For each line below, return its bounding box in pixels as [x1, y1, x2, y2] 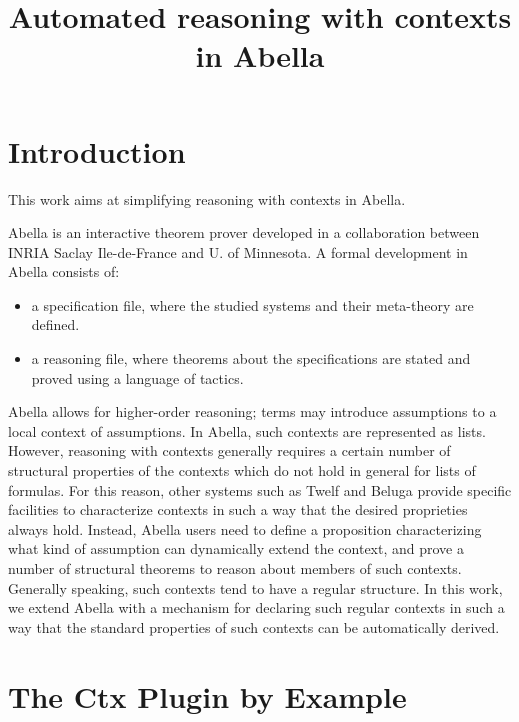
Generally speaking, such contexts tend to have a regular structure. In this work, [8, 577, 503, 598]
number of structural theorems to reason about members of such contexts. [8, 558, 462, 578]
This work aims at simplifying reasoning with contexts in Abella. [8, 188, 406, 209]
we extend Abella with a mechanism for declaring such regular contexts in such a [8, 597, 505, 618]
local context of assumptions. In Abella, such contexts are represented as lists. [8, 420, 486, 441]
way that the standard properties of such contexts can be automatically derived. [8, 616, 500, 637]
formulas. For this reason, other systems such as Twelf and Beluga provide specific [8, 479, 512, 500]
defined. [31, 314, 80, 335]
